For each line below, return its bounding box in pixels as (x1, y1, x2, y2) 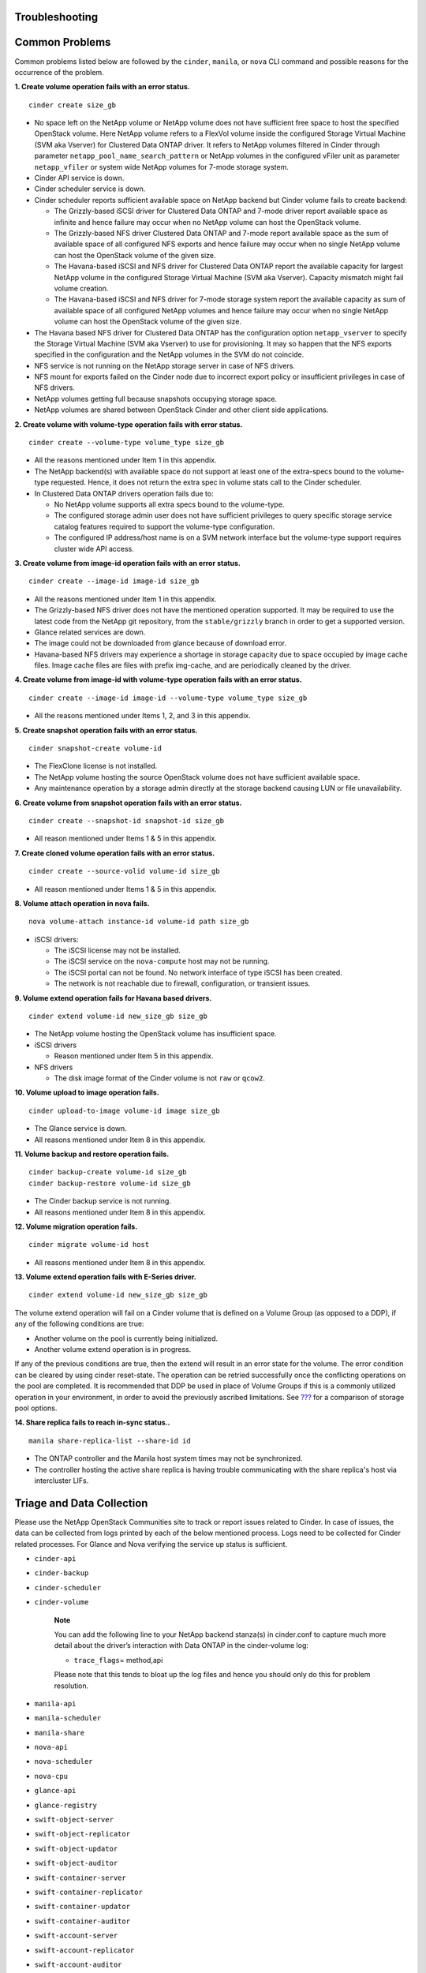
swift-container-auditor (34, 1916, 130, 1926)
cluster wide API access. (54, 544, 134, 553)
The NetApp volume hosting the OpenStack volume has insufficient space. (34, 1029, 277, 1039)
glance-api (34, 1786, 77, 1795)
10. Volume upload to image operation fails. (14, 1088, 159, 1097)
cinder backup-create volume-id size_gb (28, 1168, 187, 1177)
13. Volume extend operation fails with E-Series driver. (14, 1272, 196, 1282)
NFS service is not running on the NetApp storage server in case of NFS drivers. (34, 361, 296, 370)
